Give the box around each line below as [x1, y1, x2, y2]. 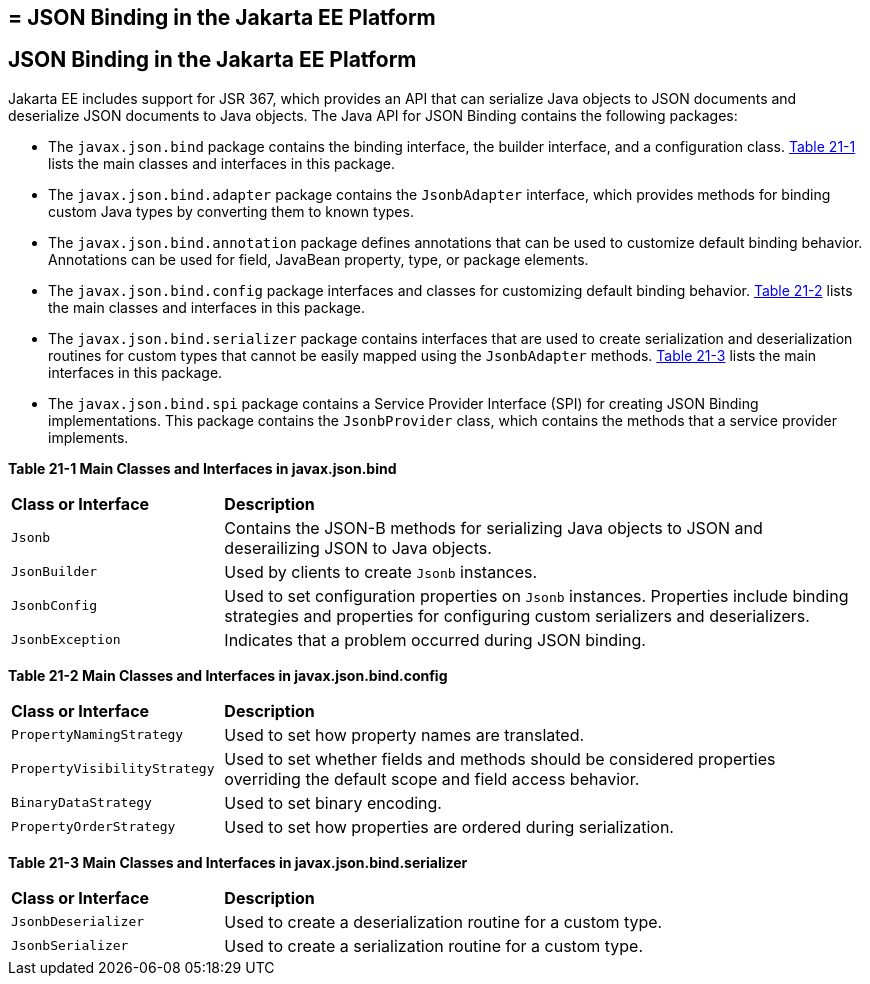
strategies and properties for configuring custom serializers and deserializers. [224, 605, 810, 626]
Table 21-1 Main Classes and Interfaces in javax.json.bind [8, 459, 397, 477]
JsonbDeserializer [11, 914, 145, 930]
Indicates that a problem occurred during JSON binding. [224, 629, 646, 650]
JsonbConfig [11, 598, 98, 614]
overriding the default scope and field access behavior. [224, 768, 640, 789]
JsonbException [11, 632, 121, 648]
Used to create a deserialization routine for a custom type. [224, 911, 663, 932]
